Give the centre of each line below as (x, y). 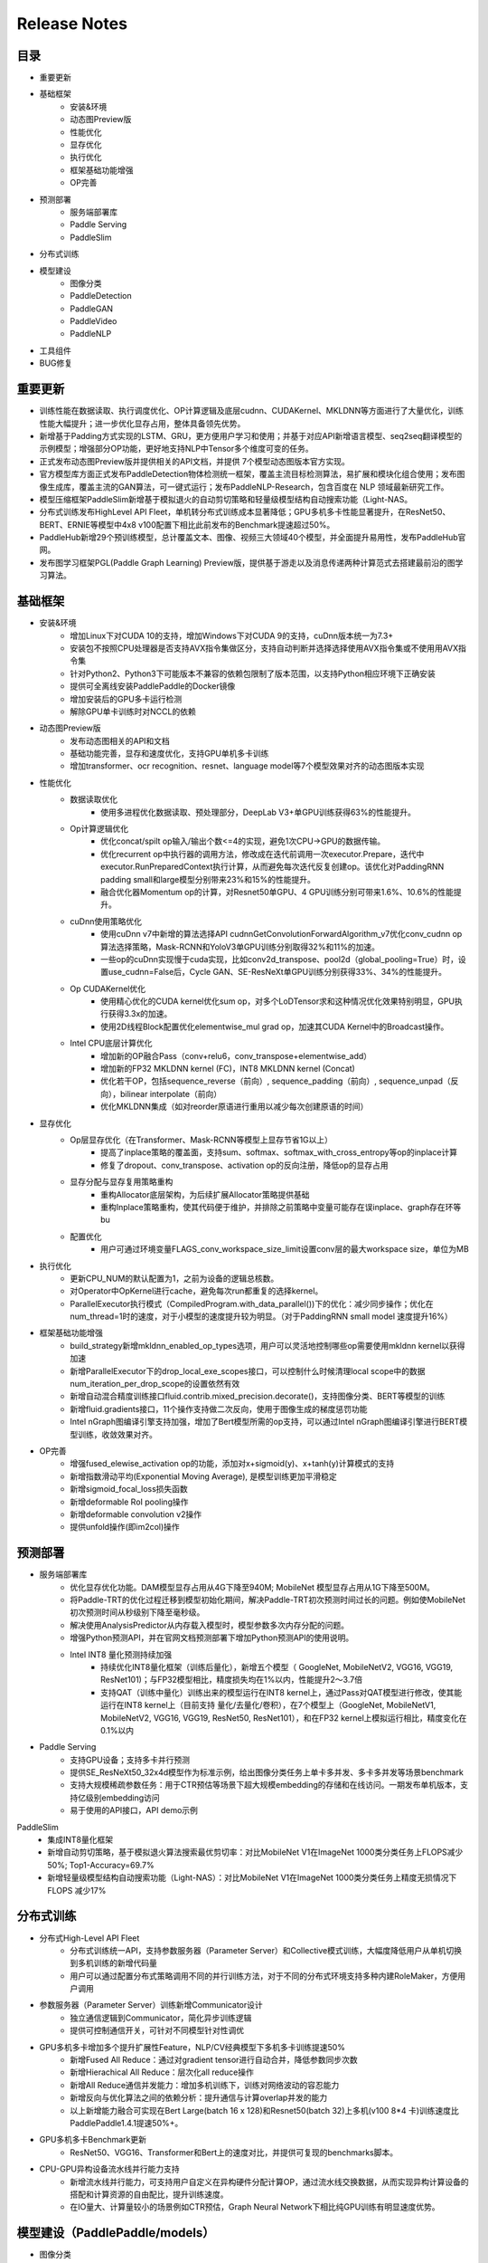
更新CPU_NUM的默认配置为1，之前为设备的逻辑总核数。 (174, 1278)
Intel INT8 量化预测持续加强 (121, 1654)
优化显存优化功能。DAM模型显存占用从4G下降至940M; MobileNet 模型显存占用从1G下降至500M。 (253, 1587)
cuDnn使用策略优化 (106, 921)
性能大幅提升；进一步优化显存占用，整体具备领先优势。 (142, 423)
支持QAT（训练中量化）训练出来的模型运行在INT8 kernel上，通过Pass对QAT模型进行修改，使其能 (282, 1692)
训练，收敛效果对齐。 (117, 1434)
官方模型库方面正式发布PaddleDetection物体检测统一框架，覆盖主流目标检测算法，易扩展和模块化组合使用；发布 (249, 474)
